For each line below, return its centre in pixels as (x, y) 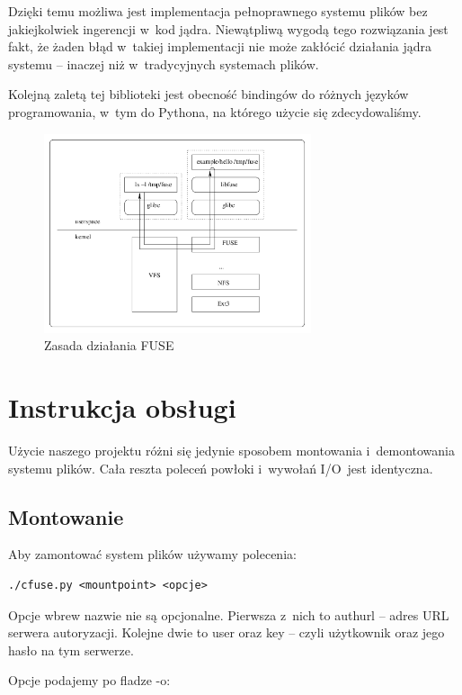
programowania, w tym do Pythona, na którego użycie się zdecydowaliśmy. (215, 111)
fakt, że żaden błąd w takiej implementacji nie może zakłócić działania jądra (220, 46)
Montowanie (66, 516)
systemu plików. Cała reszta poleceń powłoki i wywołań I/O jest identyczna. (221, 468)
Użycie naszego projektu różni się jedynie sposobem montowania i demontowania (231, 451)
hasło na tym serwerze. (71, 650)
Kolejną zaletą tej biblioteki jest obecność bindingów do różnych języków (209, 94)
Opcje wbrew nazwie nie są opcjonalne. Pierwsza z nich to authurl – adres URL (229, 614)
